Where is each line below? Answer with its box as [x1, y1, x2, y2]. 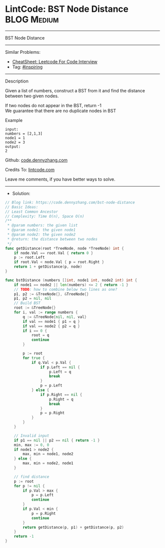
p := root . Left [14, 255, 45, 260]
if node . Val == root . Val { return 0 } [14, 250, 93, 255]
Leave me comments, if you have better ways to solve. [5, 176, 115, 182]
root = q [31, 333, 50, 338]
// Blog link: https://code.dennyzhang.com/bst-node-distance [5, 200, 135, 205]
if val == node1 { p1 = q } [23, 319, 80, 324]
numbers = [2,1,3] [5, 131, 43, 136]
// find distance [14, 474, 50, 479]
